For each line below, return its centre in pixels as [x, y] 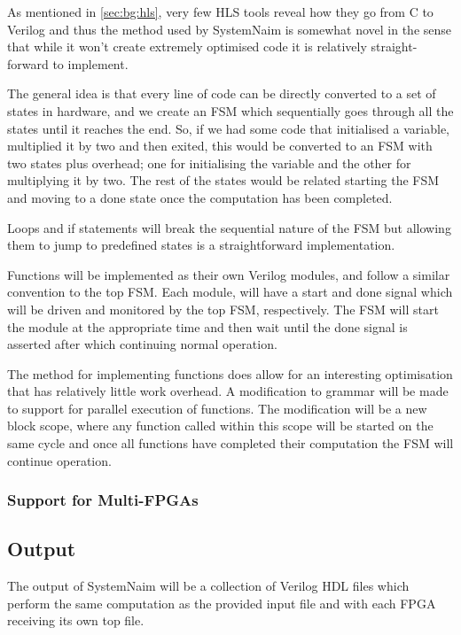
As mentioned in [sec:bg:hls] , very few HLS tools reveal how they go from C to [220, 12]
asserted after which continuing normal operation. [142, 344]
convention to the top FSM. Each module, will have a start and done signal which [230, 292]
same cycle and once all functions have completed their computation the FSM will [230, 443]
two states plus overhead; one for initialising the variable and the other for [209, 163]
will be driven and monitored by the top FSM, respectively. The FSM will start [223, 309]
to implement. [90, 63]
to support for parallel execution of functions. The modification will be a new [217, 408]
